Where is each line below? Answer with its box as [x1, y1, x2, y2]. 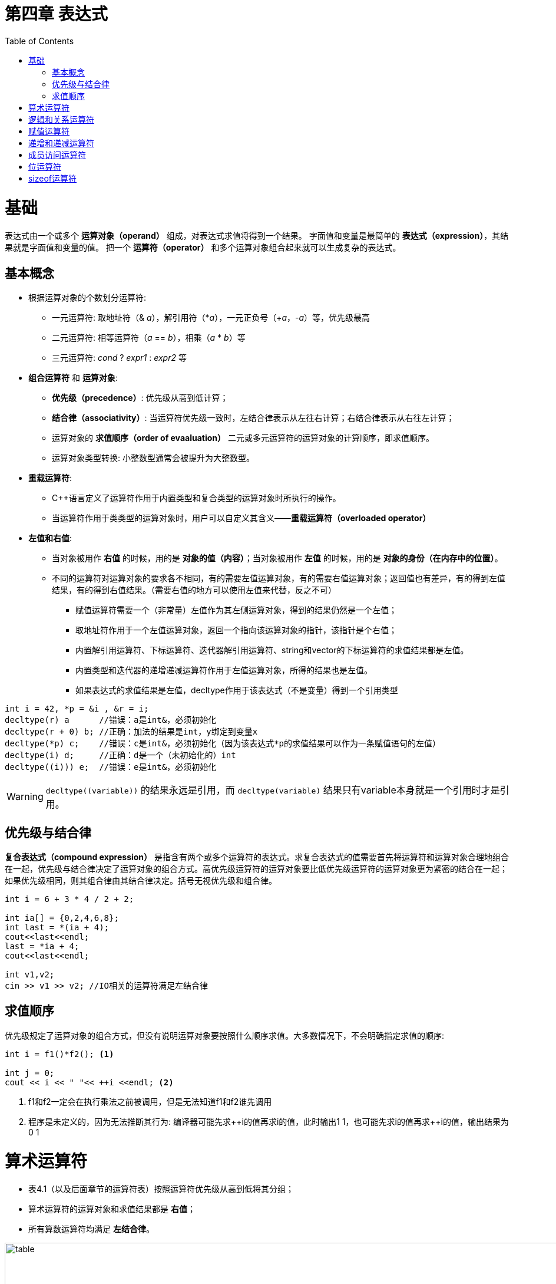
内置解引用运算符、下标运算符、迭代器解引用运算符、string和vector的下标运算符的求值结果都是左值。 [75, 645, 469, 656]
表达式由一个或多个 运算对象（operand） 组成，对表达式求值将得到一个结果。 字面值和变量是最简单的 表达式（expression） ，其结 [5, 231, 509, 241]
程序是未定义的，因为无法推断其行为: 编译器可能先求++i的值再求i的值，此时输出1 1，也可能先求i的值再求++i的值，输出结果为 [28, 1116, 509, 1127]
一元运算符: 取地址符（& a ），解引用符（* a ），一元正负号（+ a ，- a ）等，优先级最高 [52, 312, 370, 323]
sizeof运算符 [28, 173, 77, 183]
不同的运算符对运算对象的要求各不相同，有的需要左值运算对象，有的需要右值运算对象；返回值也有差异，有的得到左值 [52, 573, 505, 584]
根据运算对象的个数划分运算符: [28, 292, 147, 303]
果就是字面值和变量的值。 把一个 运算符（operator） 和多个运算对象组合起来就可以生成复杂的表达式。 [5, 242, 401, 253]
